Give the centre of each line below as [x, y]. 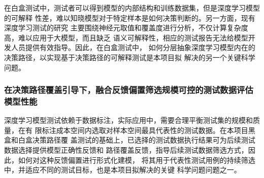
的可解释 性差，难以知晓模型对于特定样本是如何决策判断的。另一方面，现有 [130, 17]
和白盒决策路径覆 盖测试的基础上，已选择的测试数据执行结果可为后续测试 [133, 140]
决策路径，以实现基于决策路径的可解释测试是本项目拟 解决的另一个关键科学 [130, 57]
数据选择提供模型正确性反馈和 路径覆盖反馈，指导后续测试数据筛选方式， [126, 150]
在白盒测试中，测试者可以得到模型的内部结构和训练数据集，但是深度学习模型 [132, 8]
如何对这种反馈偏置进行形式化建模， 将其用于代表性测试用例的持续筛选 [137, 160]
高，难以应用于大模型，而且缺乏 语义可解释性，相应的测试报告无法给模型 [126, 37]
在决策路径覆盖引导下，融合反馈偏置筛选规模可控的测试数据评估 [129, 90]
